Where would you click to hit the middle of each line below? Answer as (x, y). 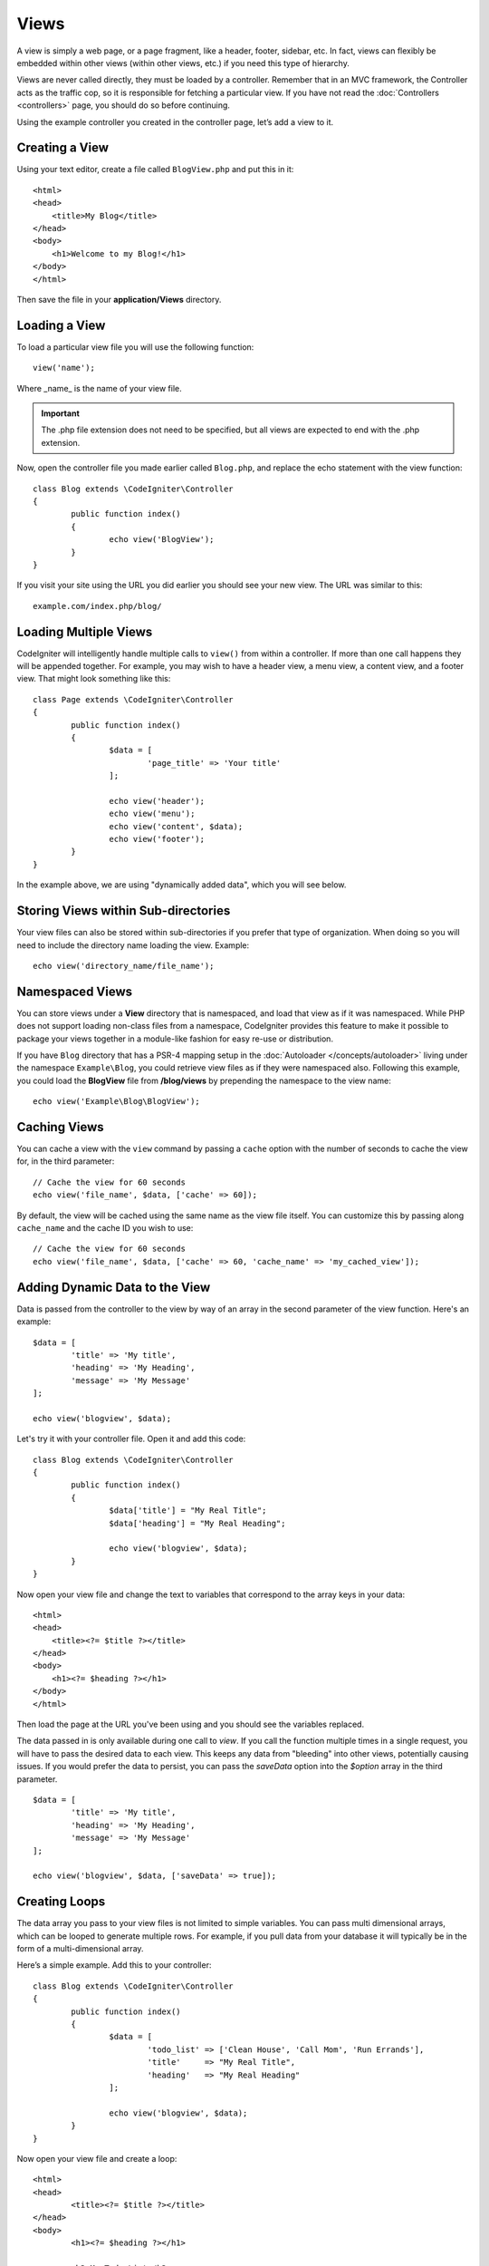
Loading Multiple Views (85, 631)
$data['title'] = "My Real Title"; (188, 1511)
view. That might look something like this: (94, 679)
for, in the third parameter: (66, 1161)
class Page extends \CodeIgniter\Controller (134, 699)
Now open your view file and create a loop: (97, 2158)
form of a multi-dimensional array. (80, 1949)
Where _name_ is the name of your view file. (99, 388)
